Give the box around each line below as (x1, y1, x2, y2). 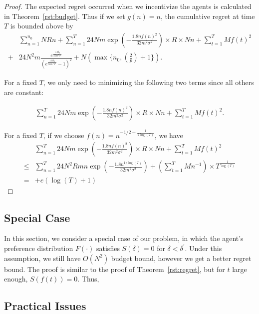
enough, (4, 273, 28, 284)
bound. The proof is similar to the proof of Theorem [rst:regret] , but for (4, 263, 225, 274)
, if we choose (43, 129, 84, 140)
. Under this (185, 242, 222, 253)
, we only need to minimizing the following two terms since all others (43, 77, 254, 87)
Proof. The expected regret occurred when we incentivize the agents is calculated (4, 1, 252, 11)
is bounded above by (10, 20, 73, 31)
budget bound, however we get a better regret (111, 252, 252, 263)
